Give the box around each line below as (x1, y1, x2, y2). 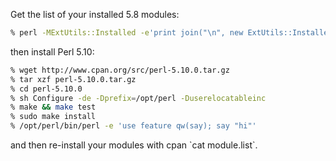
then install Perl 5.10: (10, 45, 95, 58)
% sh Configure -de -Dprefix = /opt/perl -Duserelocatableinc (10, 93, 267, 103)
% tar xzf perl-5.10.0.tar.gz (10, 74, 137, 84)
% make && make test (10, 102, 97, 113)
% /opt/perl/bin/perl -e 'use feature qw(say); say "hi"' (10, 121, 257, 131)
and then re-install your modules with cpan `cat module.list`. (10, 139, 258, 151)
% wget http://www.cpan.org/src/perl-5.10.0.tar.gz (10, 65, 230, 75)
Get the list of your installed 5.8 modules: (10, 9, 180, 20)
